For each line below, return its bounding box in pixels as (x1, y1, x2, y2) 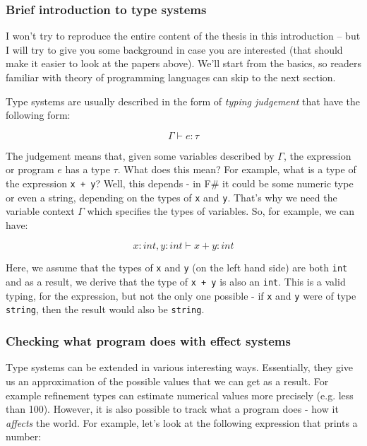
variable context (6, 204, 75, 218)
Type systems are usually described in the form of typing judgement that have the (6, 93, 361, 108)
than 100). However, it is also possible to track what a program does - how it (6, 401, 339, 416)
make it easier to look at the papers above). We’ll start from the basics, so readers (6, 56, 361, 71)
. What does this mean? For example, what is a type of (117, 162, 356, 177)
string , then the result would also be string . (6, 302, 205, 317)
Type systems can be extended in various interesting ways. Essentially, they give (6, 360, 354, 375)
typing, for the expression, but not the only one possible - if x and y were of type (6, 288, 356, 303)
